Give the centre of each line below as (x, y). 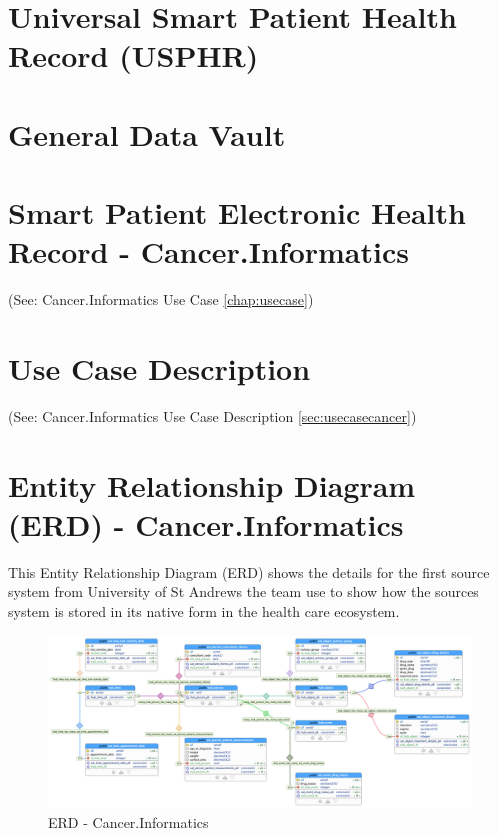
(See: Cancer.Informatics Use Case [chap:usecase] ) (161, 299)
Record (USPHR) (133, 55)
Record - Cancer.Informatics (208, 251)
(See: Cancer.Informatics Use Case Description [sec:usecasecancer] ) (212, 415)
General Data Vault (147, 133)
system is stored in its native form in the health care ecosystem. (204, 611)
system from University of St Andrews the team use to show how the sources (243, 591)
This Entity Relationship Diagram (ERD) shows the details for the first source (249, 571)
